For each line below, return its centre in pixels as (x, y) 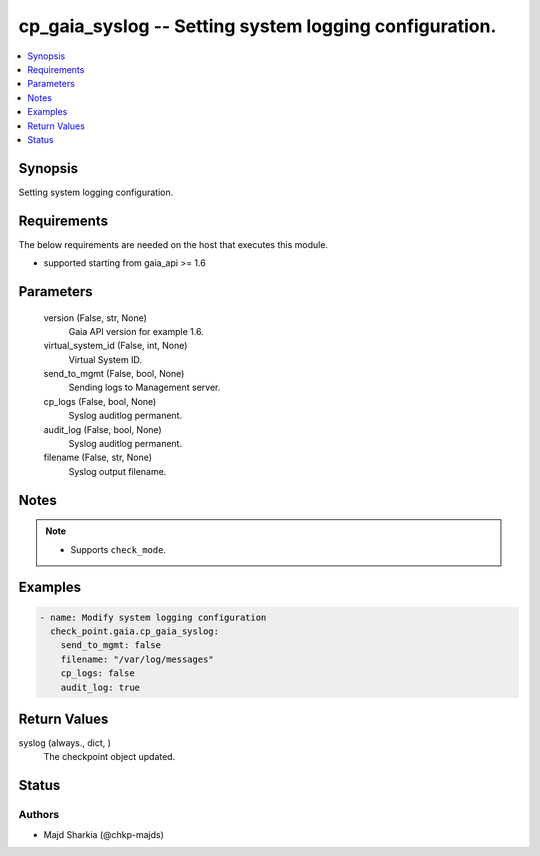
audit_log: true (100, 687)
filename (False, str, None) (98, 457)
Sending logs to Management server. (144, 387)
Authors (39, 815)
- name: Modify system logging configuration (153, 617)
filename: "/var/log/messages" (137, 659)
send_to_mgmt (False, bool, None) (114, 374)
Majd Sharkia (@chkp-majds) (104, 834)
